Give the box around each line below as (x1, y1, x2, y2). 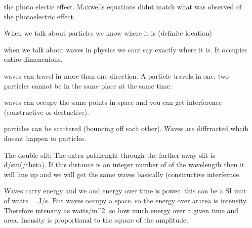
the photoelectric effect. (4, 11, 75, 21)
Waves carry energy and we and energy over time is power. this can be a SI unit (4, 185, 247, 196)
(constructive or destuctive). (4, 106, 89, 117)
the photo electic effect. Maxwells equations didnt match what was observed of (4, 1, 242, 11)
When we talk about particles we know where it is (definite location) (4, 28, 212, 38)
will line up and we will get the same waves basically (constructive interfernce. (4, 169, 241, 179)
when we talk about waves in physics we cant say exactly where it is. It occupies (4, 44, 248, 54)
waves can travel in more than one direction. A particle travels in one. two (4, 70, 229, 81)
